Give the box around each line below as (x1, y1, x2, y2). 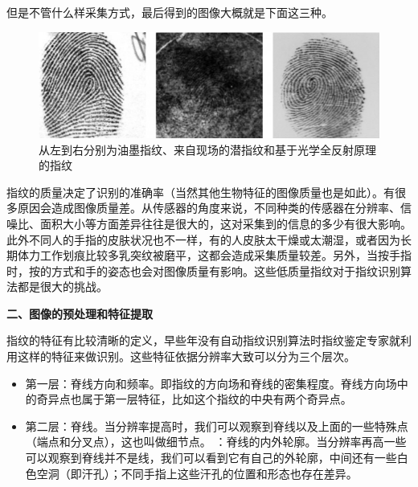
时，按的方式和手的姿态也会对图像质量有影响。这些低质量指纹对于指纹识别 (6, 262, 400, 279)
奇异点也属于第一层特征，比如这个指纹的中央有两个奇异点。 (36, 391, 352, 407)
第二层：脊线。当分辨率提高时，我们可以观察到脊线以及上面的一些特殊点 (25, 417, 408, 434)
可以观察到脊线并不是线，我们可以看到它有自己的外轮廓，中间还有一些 (25, 449, 397, 466)
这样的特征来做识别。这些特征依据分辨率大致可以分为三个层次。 (17, 348, 355, 365)
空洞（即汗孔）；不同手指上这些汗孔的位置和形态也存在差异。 (36, 464, 358, 481)
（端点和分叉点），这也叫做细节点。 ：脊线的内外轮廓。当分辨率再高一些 (25, 433, 407, 450)
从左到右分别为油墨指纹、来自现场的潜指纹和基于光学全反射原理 (39, 141, 376, 158)
